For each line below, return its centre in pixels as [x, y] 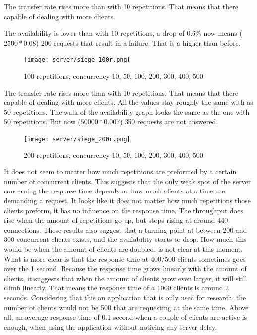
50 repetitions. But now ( [42, 121]
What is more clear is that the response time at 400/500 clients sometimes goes [125, 259]
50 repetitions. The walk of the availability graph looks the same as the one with [127, 112]
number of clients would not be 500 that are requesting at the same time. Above [126, 307]
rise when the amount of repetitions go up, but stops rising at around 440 [116, 220]
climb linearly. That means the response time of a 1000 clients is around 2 [117, 288]
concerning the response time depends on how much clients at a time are [115, 191]
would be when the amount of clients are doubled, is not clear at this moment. [123, 249]
